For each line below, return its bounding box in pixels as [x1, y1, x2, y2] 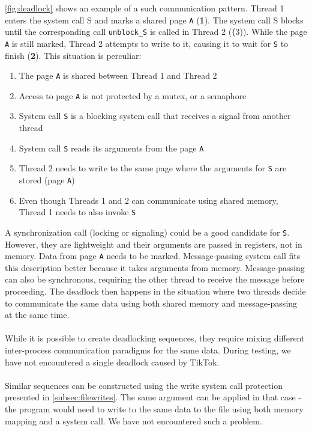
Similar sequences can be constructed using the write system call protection [5, 379, 283, 391]
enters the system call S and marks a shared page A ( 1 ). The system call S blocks [5, 13, 304, 26]
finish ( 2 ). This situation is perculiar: [5, 49, 142, 61]
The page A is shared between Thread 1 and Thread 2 [19, 69, 217, 82]
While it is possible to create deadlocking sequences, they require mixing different [5, 332, 305, 344]
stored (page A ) [19, 174, 75, 186]
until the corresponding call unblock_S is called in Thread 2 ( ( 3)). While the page [5, 25, 307, 38]
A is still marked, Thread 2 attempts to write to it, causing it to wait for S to [5, 37, 289, 49]
